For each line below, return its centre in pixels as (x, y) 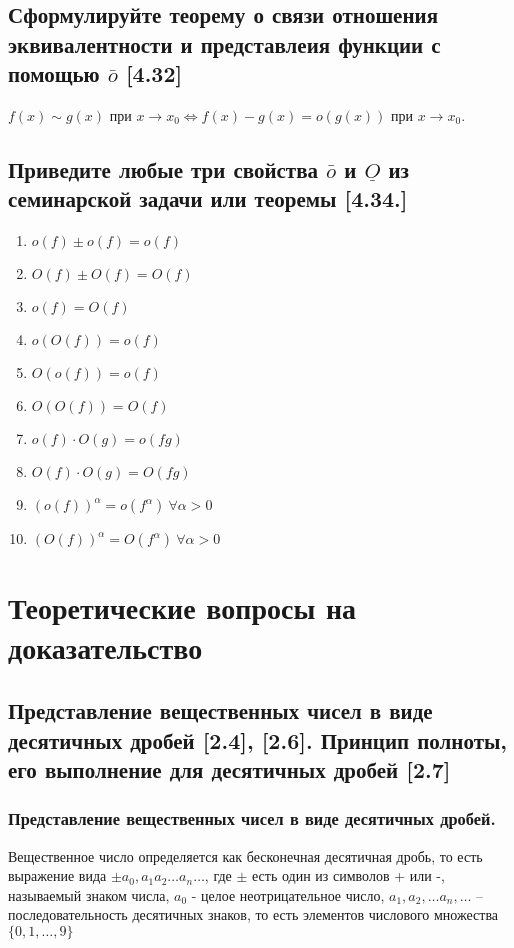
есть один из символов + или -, (348, 875)
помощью (54, 73)
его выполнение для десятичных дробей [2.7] (229, 768)
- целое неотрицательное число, (288, 894)
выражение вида (57, 875)
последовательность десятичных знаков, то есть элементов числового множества (253, 914)
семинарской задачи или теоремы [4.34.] (208, 198)
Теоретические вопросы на (182, 607)
